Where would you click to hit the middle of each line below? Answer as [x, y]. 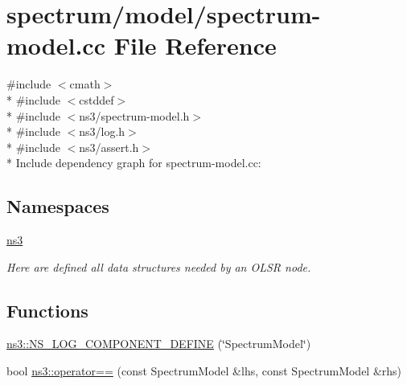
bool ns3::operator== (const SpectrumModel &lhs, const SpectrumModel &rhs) [204, 371]
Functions [47, 310]
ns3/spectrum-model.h [134, 115]
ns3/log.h [102, 131]
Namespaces [58, 206]
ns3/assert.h [109, 147]
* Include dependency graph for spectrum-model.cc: [134, 163]
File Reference [195, 45]
